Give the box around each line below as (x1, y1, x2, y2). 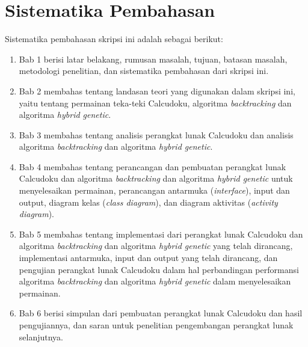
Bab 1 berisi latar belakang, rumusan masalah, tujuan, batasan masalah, (19, 52, 288, 65)
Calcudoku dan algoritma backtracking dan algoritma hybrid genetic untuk (19, 172, 293, 185)
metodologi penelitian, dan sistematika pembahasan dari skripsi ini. (19, 64, 269, 77)
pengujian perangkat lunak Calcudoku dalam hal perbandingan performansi (19, 263, 299, 275)
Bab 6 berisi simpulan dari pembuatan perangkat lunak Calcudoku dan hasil (19, 307, 303, 319)
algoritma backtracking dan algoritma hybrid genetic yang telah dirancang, (19, 239, 293, 252)
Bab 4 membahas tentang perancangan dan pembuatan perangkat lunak (19, 160, 286, 173)
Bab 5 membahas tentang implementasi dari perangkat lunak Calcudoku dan (19, 227, 303, 240)
